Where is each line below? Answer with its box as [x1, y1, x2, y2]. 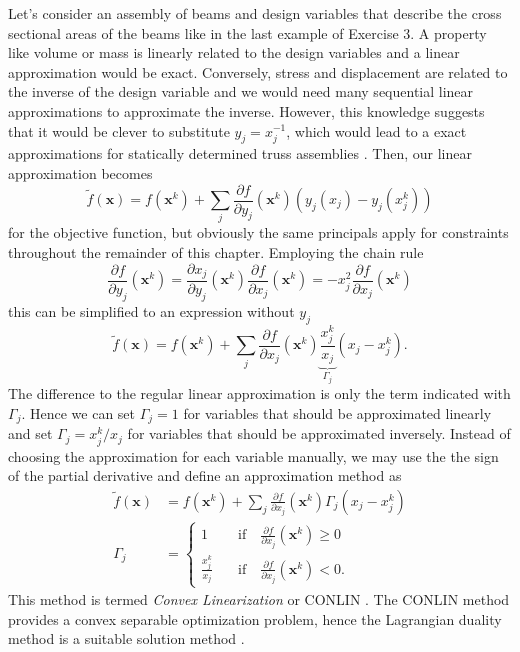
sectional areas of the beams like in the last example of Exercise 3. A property [8, 22, 487, 43]
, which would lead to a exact [286, 120, 467, 141]
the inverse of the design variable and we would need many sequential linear [8, 81, 474, 102]
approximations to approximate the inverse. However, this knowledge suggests [8, 100, 485, 121]
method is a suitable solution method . [8, 628, 245, 649]
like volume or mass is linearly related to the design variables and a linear [8, 42, 460, 63]
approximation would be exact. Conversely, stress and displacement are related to [8, 61, 508, 82]
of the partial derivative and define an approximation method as [8, 465, 402, 486]
